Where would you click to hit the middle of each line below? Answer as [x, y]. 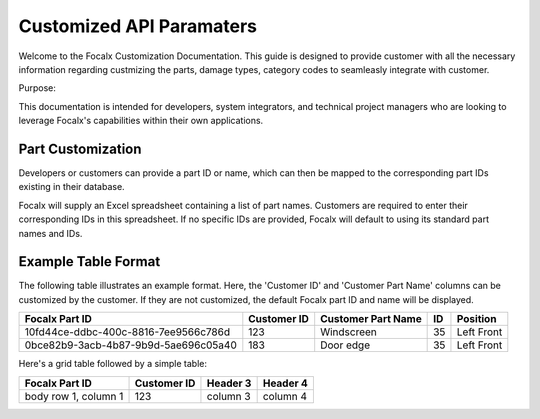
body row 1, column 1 [74, 396]
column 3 [228, 396]
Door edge [345, 345]
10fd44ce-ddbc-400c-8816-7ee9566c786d [127, 332]
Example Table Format [89, 261]
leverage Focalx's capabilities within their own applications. [141, 121]
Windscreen [348, 332]
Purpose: [37, 88]
